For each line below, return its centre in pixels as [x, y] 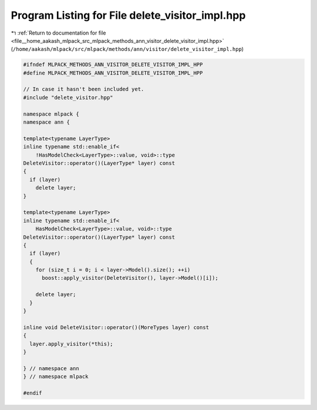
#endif [33, 393]
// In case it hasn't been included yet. [84, 89]
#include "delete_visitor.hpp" [68, 97]
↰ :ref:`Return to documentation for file [58, 33]
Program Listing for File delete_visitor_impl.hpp [128, 15]
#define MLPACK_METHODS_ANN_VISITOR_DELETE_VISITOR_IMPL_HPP [113, 73]
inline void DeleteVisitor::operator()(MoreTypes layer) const [116, 327]
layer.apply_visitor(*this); [72, 344]
